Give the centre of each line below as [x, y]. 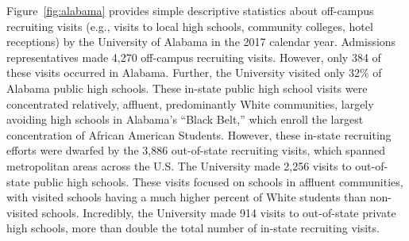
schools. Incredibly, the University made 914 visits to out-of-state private [219, 212]
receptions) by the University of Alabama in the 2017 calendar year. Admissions [201, 42]
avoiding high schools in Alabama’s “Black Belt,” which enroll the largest [185, 119]
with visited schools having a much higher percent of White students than [187, 197]
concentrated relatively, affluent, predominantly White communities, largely [190, 103]
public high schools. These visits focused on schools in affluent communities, [218, 181]
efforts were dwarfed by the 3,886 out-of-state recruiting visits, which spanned [196, 150]
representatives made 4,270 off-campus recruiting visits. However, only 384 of [194, 57]
